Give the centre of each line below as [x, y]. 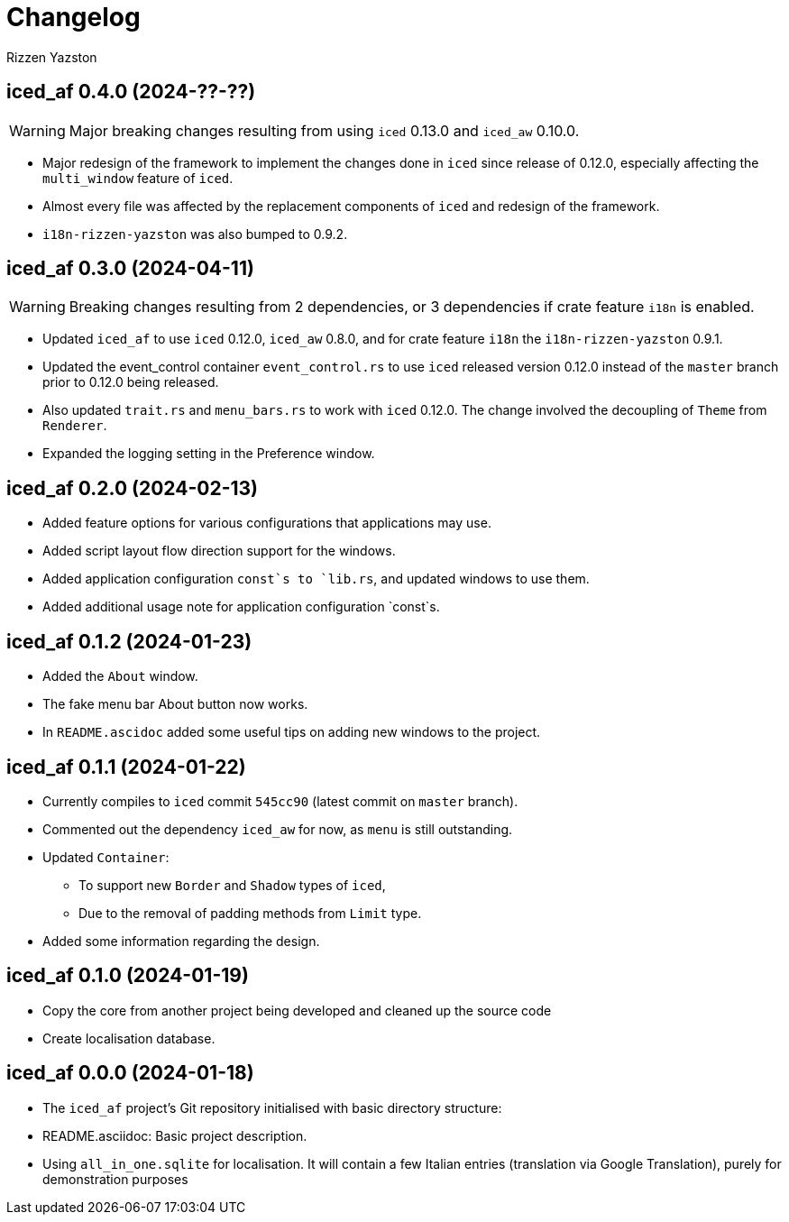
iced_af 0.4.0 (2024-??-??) [131, 92]
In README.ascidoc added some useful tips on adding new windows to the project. [292, 732]
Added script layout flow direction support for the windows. [219, 551]
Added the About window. [120, 676]
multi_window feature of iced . [138, 178]
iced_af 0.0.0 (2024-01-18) [130, 1073]
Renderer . [75, 426]
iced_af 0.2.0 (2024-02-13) [132, 488]
